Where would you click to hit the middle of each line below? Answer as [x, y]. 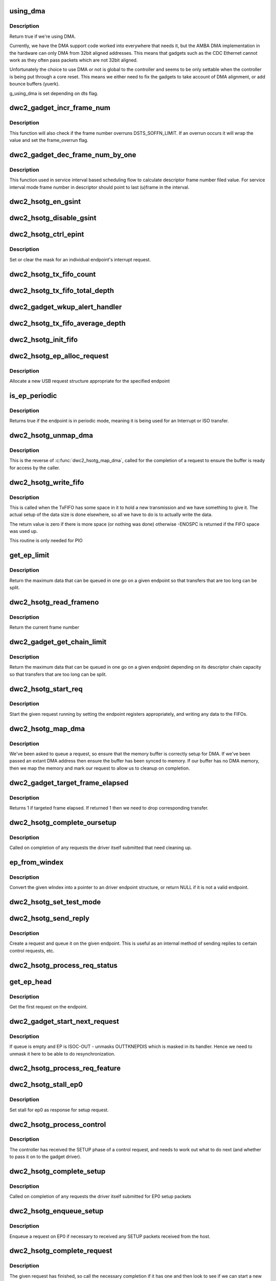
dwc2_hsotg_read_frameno [54, 602]
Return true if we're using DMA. [43, 36]
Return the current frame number [44, 627]
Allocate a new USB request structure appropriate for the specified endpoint [90, 381]
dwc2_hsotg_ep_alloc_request [59, 356]
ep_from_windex [37, 862]
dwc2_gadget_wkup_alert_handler [66, 307]
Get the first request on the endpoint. [49, 1006]
